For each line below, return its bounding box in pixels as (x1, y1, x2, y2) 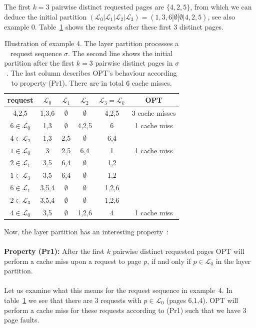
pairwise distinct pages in (95, 58, 173, 68)
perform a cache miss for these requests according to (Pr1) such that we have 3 (4, 304, 246, 315)
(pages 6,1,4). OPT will (166, 295, 238, 305)
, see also (207, 11, 235, 22)
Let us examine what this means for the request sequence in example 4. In (4, 285, 233, 295)
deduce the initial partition (4, 11, 86, 22)
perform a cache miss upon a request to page (4, 255, 141, 266)
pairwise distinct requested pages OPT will (112, 246, 244, 256)
